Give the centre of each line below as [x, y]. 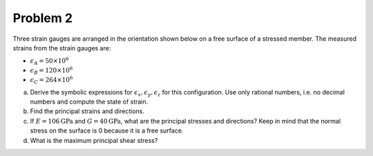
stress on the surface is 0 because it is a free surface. [107, 130]
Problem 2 [42, 18]
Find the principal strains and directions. [87, 111]
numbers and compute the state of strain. [89, 101]
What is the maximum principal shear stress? [94, 140]
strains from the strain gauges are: [62, 48]
